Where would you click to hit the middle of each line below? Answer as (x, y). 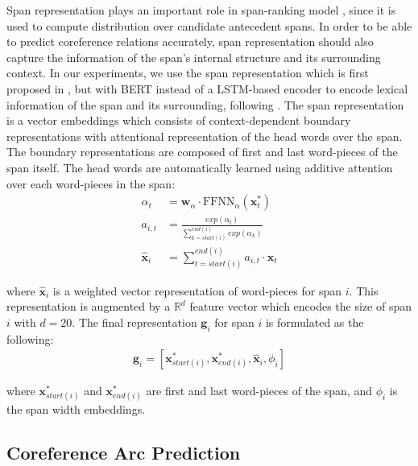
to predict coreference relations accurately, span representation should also (190, 41)
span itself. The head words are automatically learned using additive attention (200, 167)
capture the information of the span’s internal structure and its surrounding (194, 57)
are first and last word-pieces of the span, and (259, 391)
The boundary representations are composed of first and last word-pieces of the (202, 152)
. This (364, 290)
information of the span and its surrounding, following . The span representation (205, 104)
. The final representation (135, 322)
